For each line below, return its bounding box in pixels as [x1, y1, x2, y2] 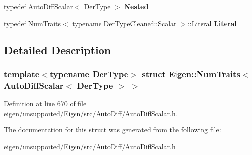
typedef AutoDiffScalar [4, 1, 73, 11]
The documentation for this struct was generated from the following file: [4, 124, 221, 135]
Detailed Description [4, 42, 111, 57]
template [4, 67, 40, 80]
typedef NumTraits [4, 18, 61, 28]
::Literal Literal [187, 18, 237, 28]
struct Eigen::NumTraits [142, 67, 240, 80]
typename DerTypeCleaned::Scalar [72, 18, 176, 28]
